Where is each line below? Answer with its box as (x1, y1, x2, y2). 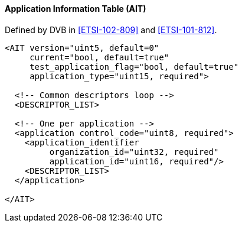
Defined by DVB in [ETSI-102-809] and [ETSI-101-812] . (5, 24, 217, 35)
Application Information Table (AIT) (5, 4, 146, 14)
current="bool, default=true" (30, 52, 169, 62)
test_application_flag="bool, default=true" (30, 61, 239, 72)
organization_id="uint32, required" (49, 147, 219, 157)
